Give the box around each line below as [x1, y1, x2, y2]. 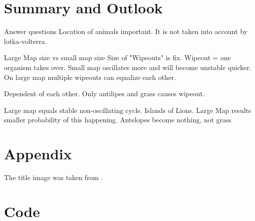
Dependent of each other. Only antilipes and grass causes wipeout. [4, 88, 205, 99]
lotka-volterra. [4, 36, 47, 46]
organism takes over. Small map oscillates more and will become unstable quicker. [4, 62, 252, 72]
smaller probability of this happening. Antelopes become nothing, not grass [4, 114, 231, 125]
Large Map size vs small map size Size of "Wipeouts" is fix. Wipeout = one [4, 52, 231, 63]
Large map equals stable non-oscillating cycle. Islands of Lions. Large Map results [4, 105, 252, 115]
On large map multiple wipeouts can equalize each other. [4, 72, 176, 82]
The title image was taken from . [4, 172, 103, 182]
